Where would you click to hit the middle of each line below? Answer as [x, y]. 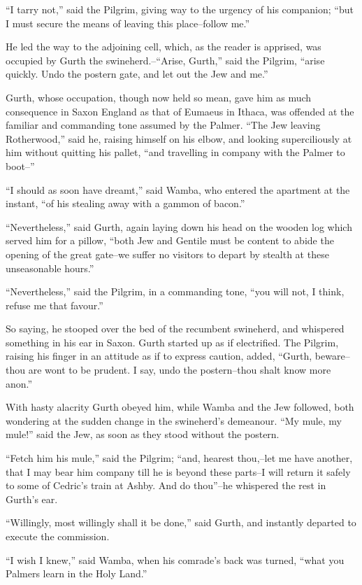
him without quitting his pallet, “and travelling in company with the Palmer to [175, 152]
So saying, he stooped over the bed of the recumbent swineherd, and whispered [175, 329]
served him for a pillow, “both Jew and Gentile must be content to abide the [170, 240]
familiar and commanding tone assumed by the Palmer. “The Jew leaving [163, 125]
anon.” [19, 383]
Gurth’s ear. [32, 499]
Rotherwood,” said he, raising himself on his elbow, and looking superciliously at [179, 138]
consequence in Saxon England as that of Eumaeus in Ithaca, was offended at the [180, 111]
